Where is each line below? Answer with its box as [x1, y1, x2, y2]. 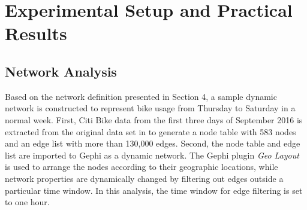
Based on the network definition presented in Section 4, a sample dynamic [5, 90, 277, 102]
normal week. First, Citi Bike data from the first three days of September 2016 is [5, 113, 303, 126]
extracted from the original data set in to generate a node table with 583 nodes [5, 125, 296, 138]
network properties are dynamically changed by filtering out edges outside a [5, 172, 284, 184]
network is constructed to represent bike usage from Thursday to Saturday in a [5, 102, 296, 114]
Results [5, 21, 67, 45]
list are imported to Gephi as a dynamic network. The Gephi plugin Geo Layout [5, 148, 299, 161]
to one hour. [5, 196, 50, 208]
